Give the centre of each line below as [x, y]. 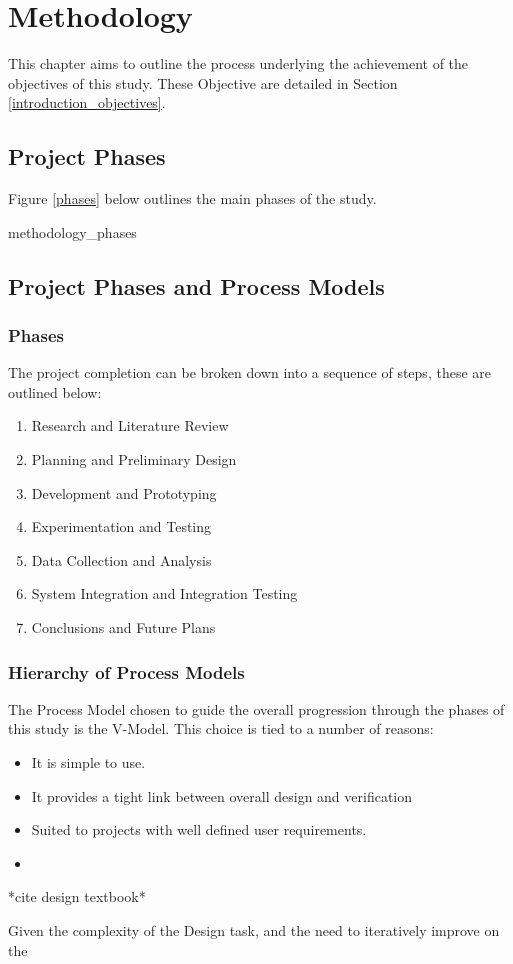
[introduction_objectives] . [87, 102]
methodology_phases [72, 231]
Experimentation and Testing [121, 526]
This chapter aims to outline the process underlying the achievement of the [238, 63]
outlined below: [55, 391]
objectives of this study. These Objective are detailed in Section [203, 82]
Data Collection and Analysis [121, 559]
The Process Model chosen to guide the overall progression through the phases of [256, 708]
